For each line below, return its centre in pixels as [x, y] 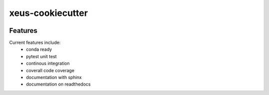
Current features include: [35, 43]
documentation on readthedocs [58, 84]
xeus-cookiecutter [49, 13]
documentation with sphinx [54, 78]
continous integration [48, 63]
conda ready [39, 49]
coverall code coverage [50, 70]
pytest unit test [41, 56]
